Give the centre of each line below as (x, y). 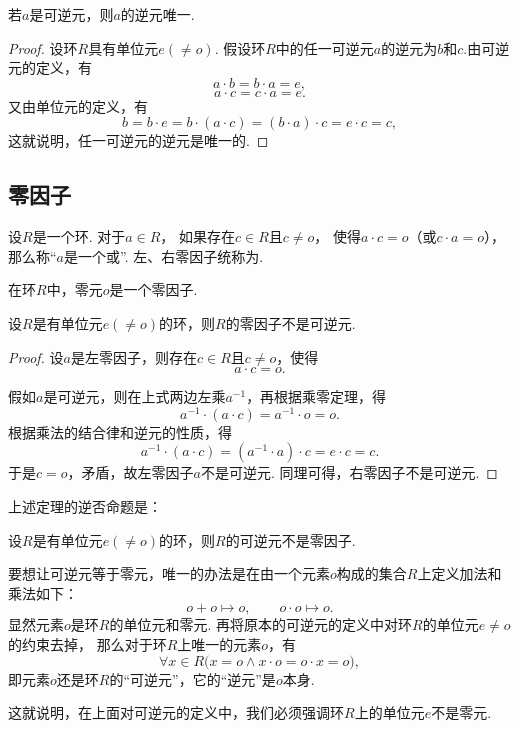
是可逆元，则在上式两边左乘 (134, 396)
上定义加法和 (459, 573)
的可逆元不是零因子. (290, 539)
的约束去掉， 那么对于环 (87, 643)
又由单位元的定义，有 (78, 105)
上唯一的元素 (219, 643)
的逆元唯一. (157, 14)
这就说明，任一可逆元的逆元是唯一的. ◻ (138, 140)
